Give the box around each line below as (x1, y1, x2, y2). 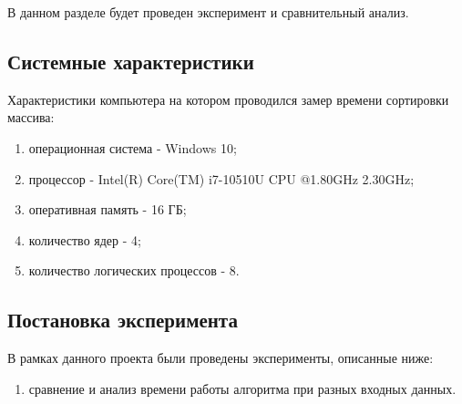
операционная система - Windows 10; (28, 138, 237, 157)
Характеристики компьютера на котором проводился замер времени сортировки (7, 89, 449, 109)
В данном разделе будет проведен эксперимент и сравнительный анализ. (7, 3, 409, 21)
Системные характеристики (7, 47, 254, 75)
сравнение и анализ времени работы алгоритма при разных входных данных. (28, 378, 457, 398)
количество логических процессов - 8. (28, 261, 240, 280)
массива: (7, 108, 55, 127)
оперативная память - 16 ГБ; (28, 200, 187, 219)
